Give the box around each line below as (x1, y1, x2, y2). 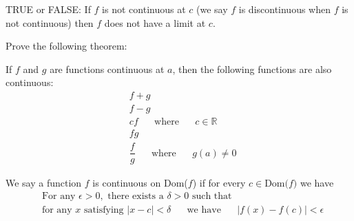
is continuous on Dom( (92, 176, 188, 190)
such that (191, 191, 232, 201)
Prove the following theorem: (6, 39, 127, 53)
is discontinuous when (238, 2, 331, 16)
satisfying (83, 204, 124, 215)
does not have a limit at (104, 15, 206, 30)
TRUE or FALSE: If (6, 2, 91, 16)
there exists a (107, 191, 164, 201)
